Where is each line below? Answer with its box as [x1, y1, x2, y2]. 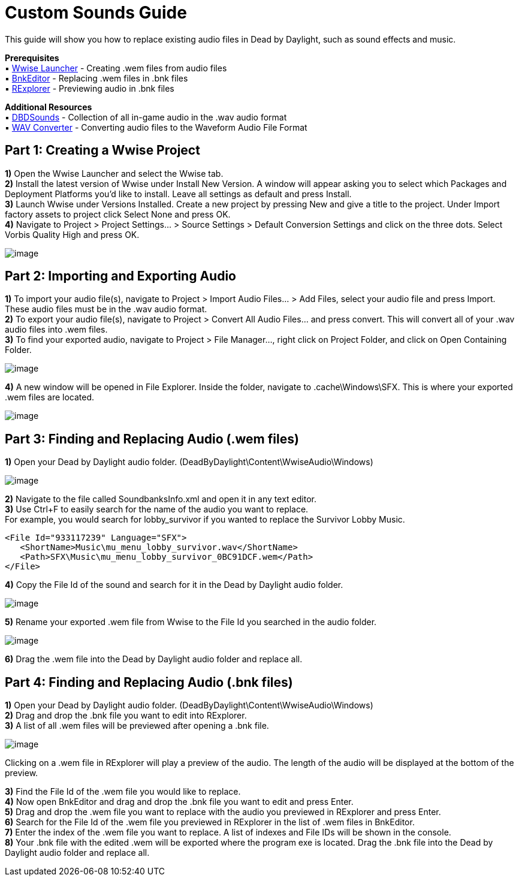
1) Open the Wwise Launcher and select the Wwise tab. [5, 168, 224, 179]
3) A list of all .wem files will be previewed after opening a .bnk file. [5, 720, 269, 731]
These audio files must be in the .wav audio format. [5, 304, 207, 315]
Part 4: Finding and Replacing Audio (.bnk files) [5, 674, 293, 690]
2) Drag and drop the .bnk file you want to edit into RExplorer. [5, 710, 247, 721]
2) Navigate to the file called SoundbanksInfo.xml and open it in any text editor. [5, 494, 316, 505]
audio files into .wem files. [5, 324, 108, 335]
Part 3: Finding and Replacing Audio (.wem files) [5, 431, 299, 446]
